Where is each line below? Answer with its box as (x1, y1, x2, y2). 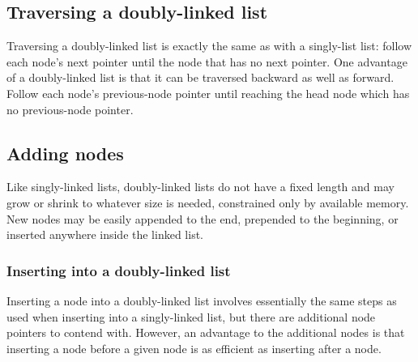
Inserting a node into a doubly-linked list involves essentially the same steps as (6, 292, 397, 309)
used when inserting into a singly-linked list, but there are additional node (6, 308, 376, 325)
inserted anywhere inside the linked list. (6, 226, 203, 243)
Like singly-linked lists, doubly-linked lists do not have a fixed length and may (6, 178, 395, 195)
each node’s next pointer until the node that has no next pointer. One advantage (6, 53, 407, 70)
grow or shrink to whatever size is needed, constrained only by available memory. (6, 194, 409, 211)
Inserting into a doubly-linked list (6, 260, 231, 280)
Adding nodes (6, 140, 124, 165)
